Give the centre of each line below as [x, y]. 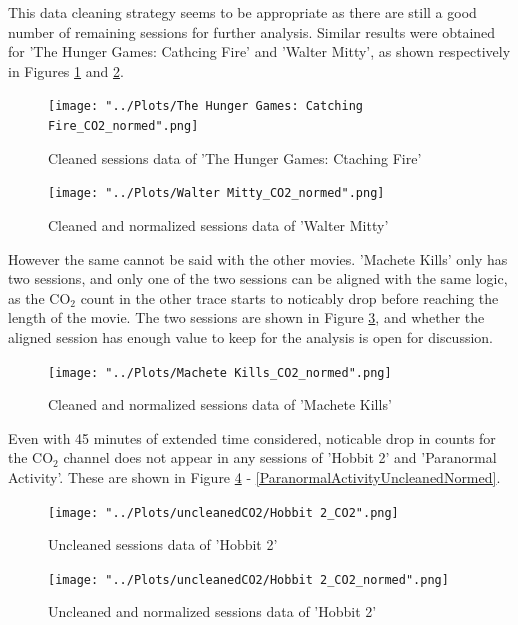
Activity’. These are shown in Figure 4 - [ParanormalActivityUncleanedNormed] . [254, 476]
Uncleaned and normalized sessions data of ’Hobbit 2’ [212, 611]
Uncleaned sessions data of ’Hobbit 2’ [163, 544]
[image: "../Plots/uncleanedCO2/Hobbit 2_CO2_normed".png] [248, 579]
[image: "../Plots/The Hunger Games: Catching [205, 106]
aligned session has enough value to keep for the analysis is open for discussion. [250, 336]
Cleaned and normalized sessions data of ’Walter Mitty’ [218, 224]
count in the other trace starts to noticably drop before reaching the [289, 297]
